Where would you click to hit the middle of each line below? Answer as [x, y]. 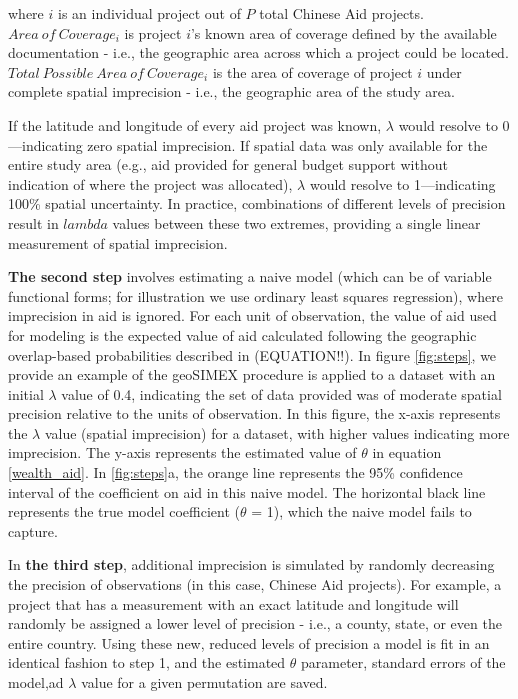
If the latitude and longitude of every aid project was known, [195, 124]
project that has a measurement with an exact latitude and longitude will [233, 603]
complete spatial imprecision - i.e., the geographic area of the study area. [231, 91]
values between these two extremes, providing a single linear [296, 222]
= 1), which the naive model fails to [361, 511]
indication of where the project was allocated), [150, 183]
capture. [33, 530]
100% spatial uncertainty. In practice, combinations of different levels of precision [257, 203]
